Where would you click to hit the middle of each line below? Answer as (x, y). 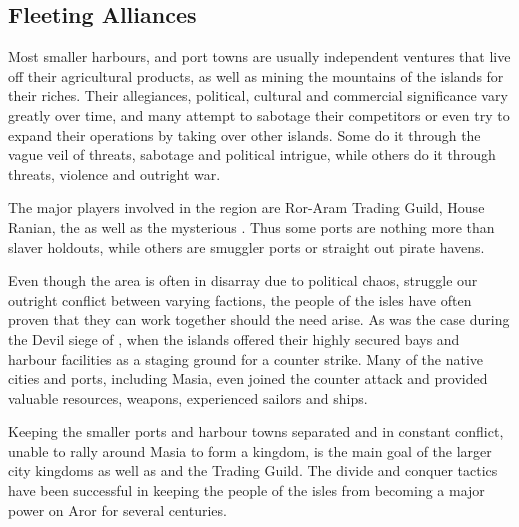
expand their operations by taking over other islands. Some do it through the (244, 134)
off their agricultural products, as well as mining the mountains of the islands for (256, 75)
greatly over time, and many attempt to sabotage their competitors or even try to (259, 114)
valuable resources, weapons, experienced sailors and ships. (188, 397)
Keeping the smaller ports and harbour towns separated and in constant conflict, (256, 431)
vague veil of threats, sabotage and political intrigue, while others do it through (252, 154)
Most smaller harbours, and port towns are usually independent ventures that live (259, 56)
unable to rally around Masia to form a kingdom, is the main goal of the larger (250, 450)
